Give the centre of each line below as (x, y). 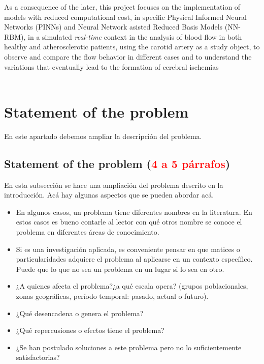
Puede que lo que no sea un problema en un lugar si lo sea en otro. (120, 269)
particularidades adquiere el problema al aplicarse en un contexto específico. (134, 259)
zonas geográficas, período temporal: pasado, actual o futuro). (112, 296)
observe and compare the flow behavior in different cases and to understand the (128, 56)
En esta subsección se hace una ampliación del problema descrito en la (114, 185)
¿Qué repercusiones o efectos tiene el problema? (90, 330)
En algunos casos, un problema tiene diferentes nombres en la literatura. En (134, 212)
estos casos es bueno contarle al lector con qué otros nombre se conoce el (129, 222)
